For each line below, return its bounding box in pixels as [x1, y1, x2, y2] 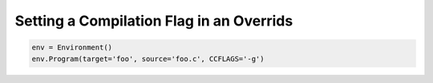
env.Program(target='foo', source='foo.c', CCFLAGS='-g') [31, 54, 265, 63]
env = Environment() [31, 43, 112, 52]
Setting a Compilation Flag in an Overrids [14, 12, 293, 30]
